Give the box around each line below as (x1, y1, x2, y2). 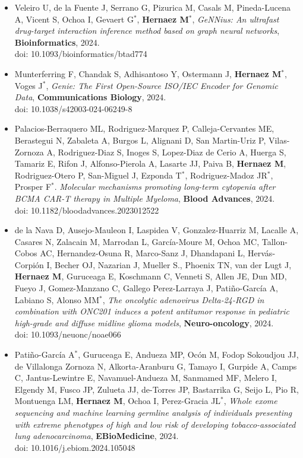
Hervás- (248, 247, 276, 259)
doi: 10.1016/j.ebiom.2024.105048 (14, 441, 135, 453)
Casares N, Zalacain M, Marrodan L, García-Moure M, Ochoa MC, (14, 235, 260, 247)
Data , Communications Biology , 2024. (14, 91, 166, 103)
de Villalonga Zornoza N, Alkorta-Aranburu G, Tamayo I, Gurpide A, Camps (14, 360, 297, 372)
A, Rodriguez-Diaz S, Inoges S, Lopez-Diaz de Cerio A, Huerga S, (46, 145, 286, 158)
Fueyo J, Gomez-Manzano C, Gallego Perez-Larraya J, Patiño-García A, (14, 282, 278, 294)
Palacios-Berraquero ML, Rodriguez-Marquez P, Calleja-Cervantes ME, (14, 122, 274, 135)
